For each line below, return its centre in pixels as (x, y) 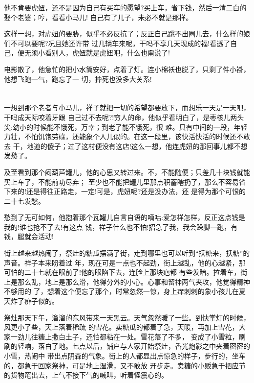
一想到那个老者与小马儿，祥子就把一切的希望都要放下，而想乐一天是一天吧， (127, 108)
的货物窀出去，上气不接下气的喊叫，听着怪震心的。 (86, 375)
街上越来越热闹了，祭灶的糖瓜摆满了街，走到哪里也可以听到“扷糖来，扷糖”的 (127, 253)
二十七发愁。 (24, 201)
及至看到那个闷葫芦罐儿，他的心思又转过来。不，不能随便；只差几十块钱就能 (127, 172)
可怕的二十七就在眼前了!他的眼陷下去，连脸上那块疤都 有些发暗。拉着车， (122, 272)
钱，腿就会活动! (29, 236)
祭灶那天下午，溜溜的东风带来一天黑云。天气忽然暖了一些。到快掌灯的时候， (127, 317)
